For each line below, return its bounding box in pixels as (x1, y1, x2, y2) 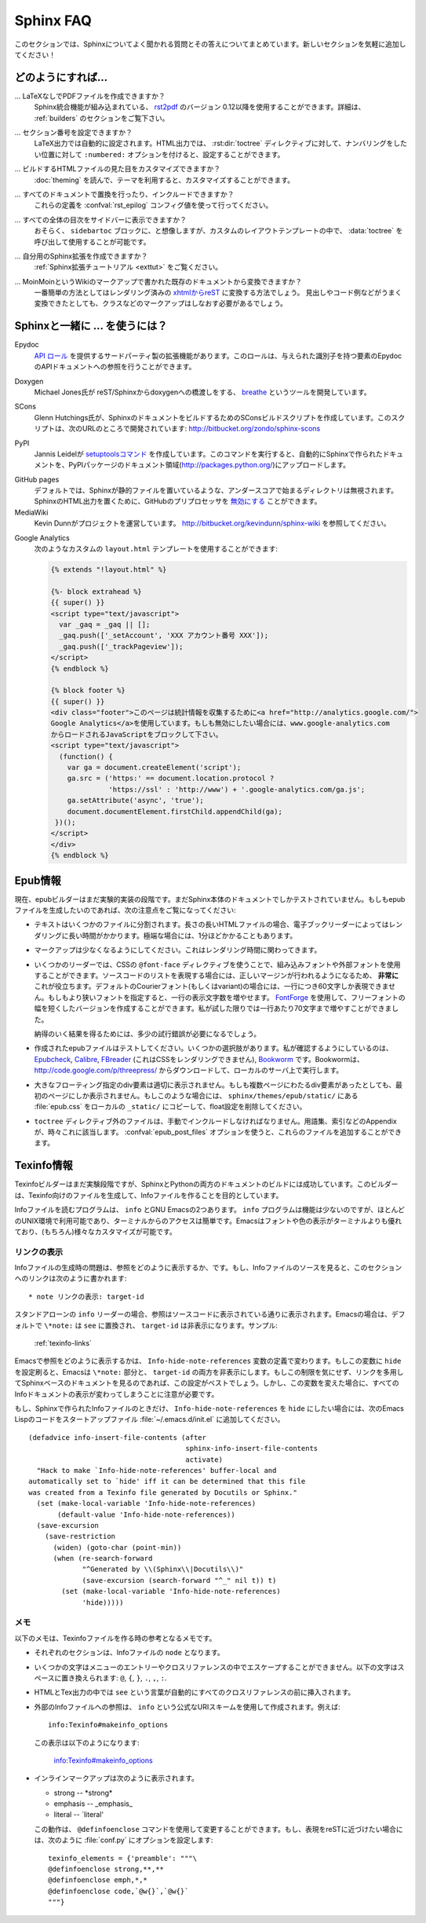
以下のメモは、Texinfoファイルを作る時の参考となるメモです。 (14, 1633, 217, 1643)
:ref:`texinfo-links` (34, 1339, 92, 1348)
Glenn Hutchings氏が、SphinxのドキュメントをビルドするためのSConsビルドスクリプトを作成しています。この (34, 412, 391, 422)
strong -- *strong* (53, 1788, 113, 1797)
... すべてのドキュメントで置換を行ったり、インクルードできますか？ (14, 189, 235, 199)
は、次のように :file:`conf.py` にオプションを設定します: (34, 1835, 213, 1845)
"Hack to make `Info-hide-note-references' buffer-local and (36, 1466, 277, 1474)
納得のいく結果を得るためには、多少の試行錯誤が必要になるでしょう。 (34, 1029, 261, 1038)
